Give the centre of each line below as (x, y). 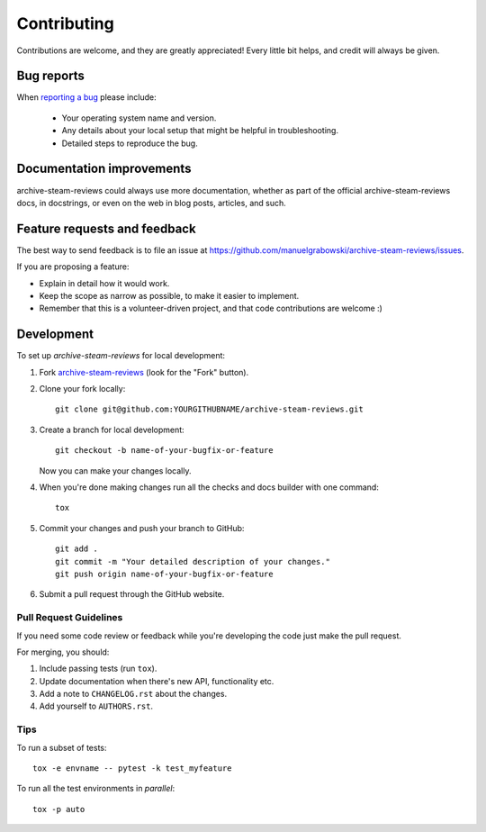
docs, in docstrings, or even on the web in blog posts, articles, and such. (152, 203)
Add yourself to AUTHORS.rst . (96, 706)
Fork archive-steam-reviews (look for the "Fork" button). (144, 372)
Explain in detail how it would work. (104, 283)
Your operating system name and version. (139, 118)
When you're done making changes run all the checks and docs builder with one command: (209, 487)
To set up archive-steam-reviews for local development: (121, 356)
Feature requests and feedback (107, 228)
